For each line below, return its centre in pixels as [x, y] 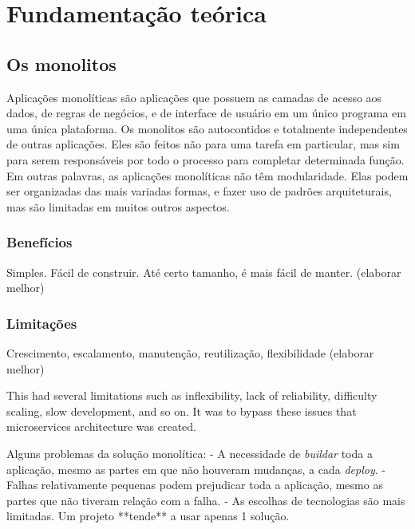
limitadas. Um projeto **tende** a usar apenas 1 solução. [148, 516]
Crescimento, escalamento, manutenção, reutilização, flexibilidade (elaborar [190, 352]
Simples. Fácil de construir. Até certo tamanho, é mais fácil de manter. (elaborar [204, 272]
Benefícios [40, 242]
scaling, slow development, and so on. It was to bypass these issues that [182, 411]
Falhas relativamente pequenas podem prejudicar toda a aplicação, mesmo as [195, 485]
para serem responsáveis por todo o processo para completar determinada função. [206, 159]
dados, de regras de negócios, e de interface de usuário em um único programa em [206, 113]
